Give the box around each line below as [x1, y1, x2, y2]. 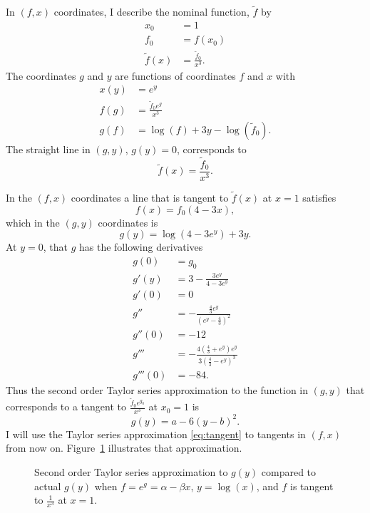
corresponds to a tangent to [6, 399, 127, 414]
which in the [6, 214, 60, 229]
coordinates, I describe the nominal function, [53, 4, 250, 19]
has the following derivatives [79, 239, 203, 254]
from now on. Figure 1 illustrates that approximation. [6, 440, 242, 455]
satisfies [302, 190, 336, 204]
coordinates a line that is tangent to [71, 190, 229, 204]
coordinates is [98, 214, 158, 229]
